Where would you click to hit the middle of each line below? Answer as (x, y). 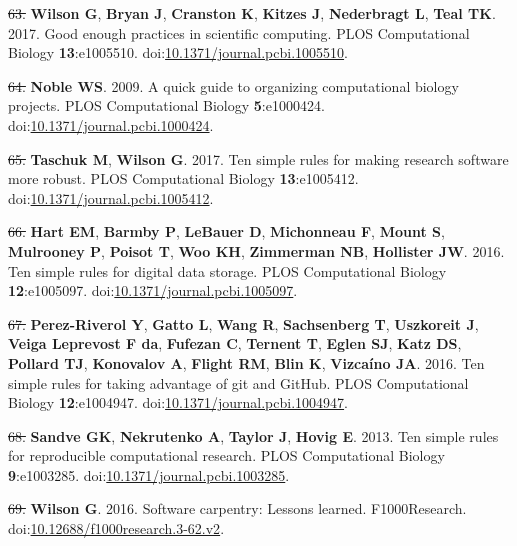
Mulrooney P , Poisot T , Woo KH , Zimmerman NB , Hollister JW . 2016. (256, 250)
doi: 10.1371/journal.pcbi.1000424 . (111, 124)
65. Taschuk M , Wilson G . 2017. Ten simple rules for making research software (258, 158)
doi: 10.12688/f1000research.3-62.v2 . (116, 528)
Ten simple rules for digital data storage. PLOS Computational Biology (227, 270)
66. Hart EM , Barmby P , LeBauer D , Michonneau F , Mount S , (226, 231)
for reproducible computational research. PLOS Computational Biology (226, 455)
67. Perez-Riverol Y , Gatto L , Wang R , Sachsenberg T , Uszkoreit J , (243, 323)
